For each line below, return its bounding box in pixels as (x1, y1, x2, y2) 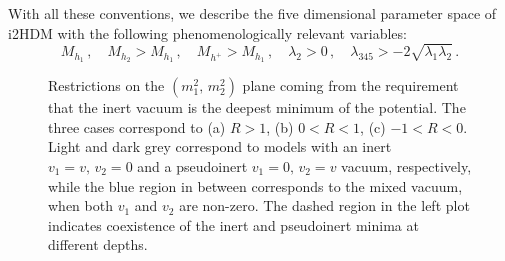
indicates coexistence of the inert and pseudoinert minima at (48, 214, 419, 235)
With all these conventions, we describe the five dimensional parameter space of (8, 3, 497, 23)
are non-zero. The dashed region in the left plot (179, 195, 470, 216)
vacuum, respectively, (341, 155, 472, 176)
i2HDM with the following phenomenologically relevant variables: (8, 22, 407, 43)
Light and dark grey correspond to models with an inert (48, 136, 392, 157)
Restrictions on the (48, 75, 165, 96)
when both (48, 195, 113, 216)
